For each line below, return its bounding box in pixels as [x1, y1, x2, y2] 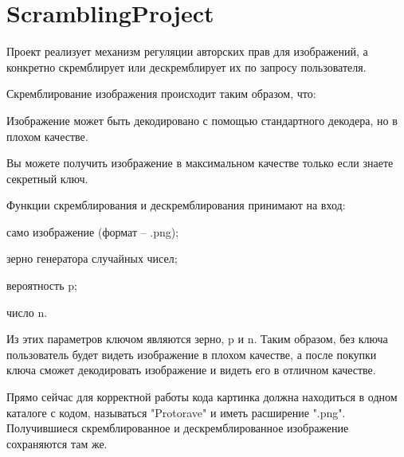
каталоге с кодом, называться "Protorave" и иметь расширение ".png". [6, 404, 346, 420]
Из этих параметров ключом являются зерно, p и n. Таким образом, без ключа [6, 330, 388, 347]
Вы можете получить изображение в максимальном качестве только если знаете [6, 154, 394, 171]
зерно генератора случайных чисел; [6, 250, 178, 267]
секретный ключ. [6, 170, 88, 186]
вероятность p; [6, 277, 77, 294]
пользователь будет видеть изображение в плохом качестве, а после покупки [6, 346, 377, 362]
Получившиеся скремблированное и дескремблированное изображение [6, 420, 349, 436]
